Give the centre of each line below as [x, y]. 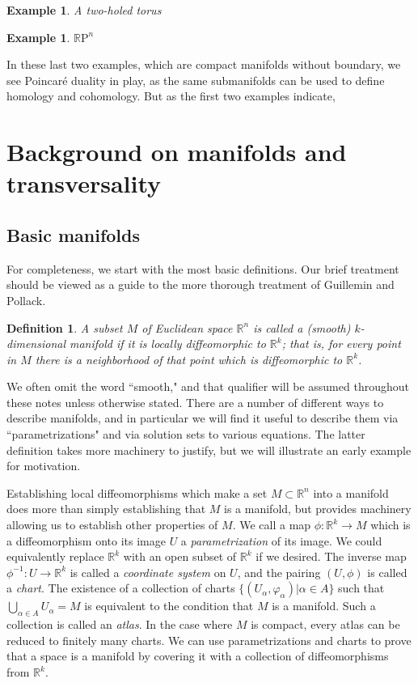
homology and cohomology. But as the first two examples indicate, [171, 96]
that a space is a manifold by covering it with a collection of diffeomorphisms [198, 656]
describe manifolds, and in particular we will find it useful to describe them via [203, 418]
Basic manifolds [73, 234]
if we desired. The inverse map [331, 556]
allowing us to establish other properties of [112, 525]
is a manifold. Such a [324, 606]
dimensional [36, 344]
